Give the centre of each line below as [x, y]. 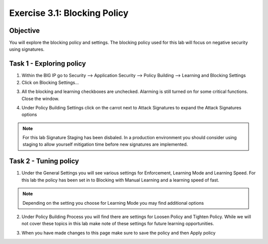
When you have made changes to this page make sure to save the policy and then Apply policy [119, 233]
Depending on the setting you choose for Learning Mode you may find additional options [113, 203]
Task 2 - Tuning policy [44, 161]
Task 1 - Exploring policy [48, 64]
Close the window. [40, 98]
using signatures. [27, 49]
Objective [25, 31]
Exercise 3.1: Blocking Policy [69, 13]
